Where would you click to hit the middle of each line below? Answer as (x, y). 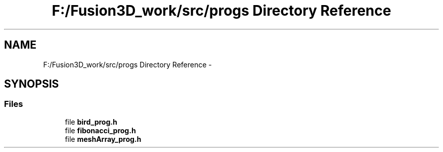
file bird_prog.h (91, 122)
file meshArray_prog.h (103, 139)
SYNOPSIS (32, 84)
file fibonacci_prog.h (100, 130)
